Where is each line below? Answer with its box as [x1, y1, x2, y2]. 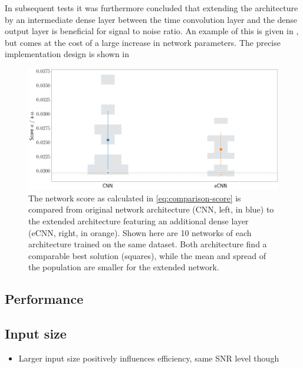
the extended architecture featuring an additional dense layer [28, 214, 249, 227]
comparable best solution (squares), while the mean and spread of [28, 249, 266, 261]
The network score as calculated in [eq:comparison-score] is [28, 191, 241, 204]
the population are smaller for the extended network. [28, 261, 219, 273]
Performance [5, 290, 84, 308]
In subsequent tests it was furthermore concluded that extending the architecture [5, 2, 298, 14]
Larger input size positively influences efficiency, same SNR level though [18, 352, 279, 364]
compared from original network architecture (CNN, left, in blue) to [28, 203, 274, 216]
